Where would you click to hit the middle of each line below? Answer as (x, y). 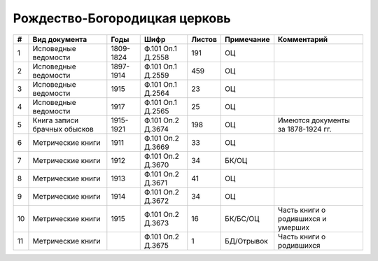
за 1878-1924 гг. (304, 129)
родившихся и (302, 218)
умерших (294, 227)
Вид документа (60, 39)
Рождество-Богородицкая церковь (122, 18)
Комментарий (303, 39)
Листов (204, 39)
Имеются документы (314, 120)
